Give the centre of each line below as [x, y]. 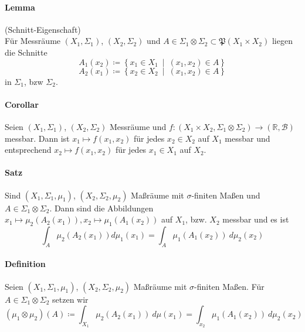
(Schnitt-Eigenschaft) [43, 29]
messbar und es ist [256, 219]
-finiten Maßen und [226, 195]
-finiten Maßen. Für [229, 286]
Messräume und [138, 126]
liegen [282, 41]
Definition [25, 264]
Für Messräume [33, 41]
